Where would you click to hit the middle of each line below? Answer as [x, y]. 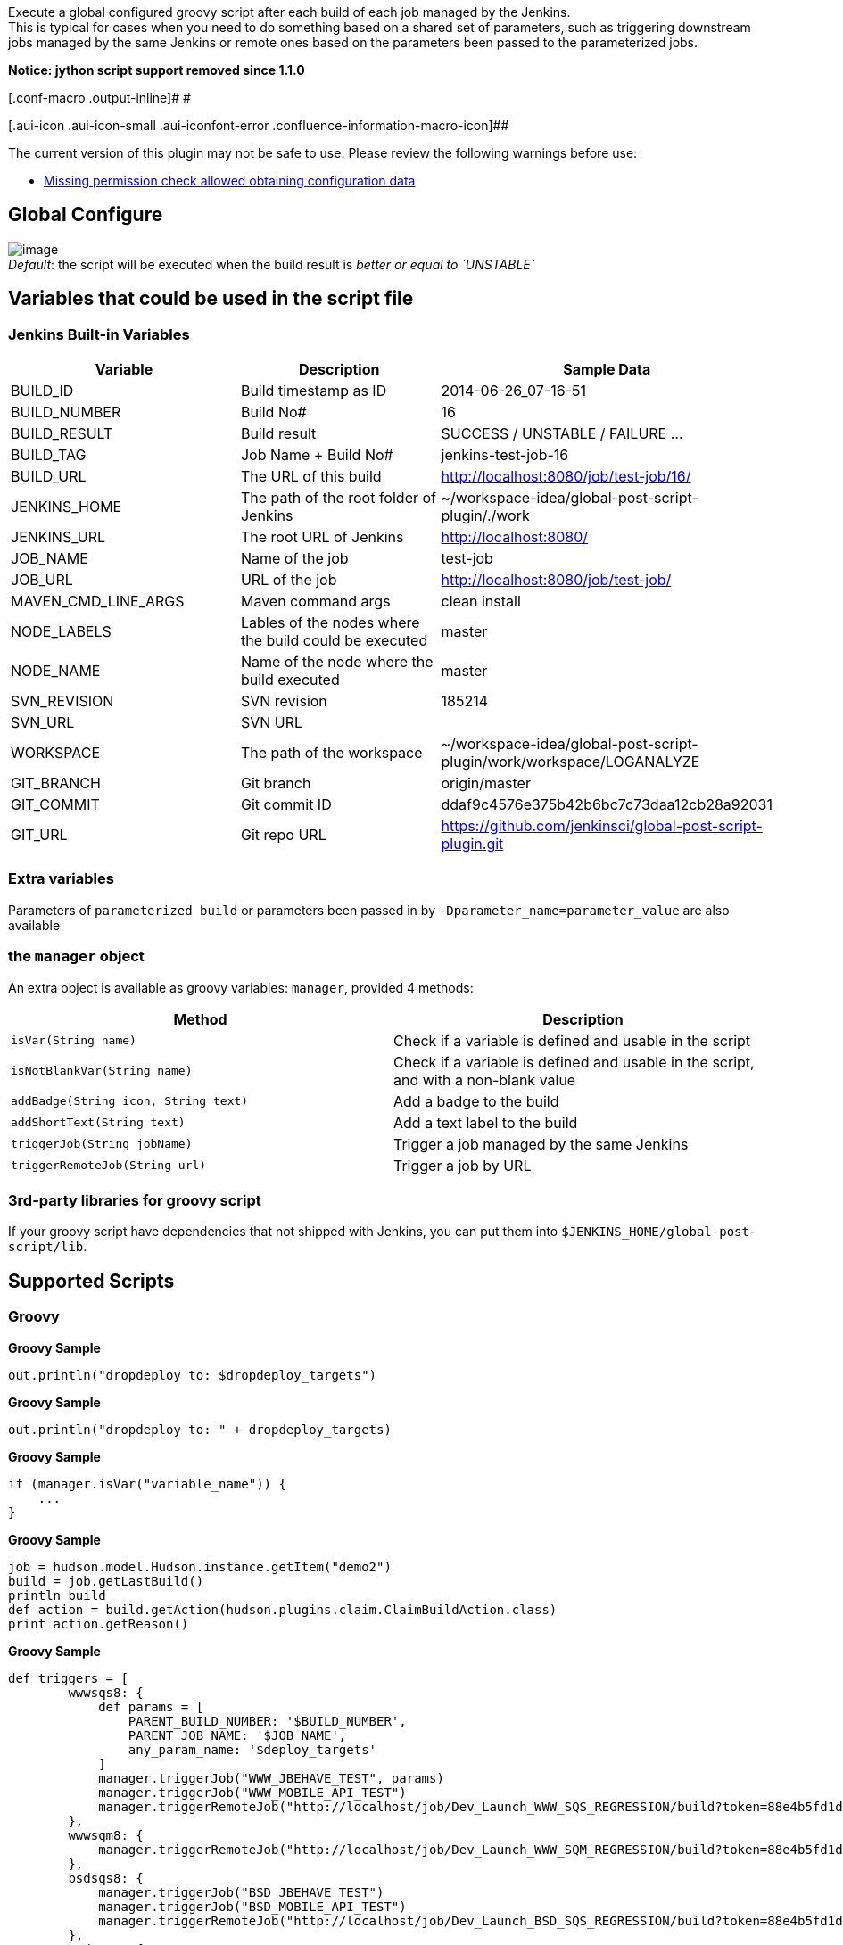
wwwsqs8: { [106, 1692]
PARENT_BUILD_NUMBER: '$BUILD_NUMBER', [267, 1721]
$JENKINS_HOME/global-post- [659, 1232]
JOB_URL [42, 580]
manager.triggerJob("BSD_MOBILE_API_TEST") [252, 1906]
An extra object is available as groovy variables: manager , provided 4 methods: [241, 987]
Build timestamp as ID [314, 391]
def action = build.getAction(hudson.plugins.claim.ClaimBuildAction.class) [283, 1609]
